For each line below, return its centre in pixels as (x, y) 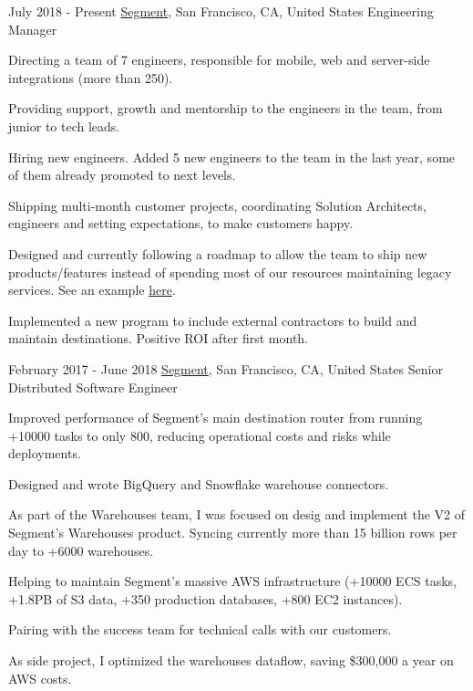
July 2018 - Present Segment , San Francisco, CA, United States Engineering (221, 11)
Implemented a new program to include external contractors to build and (213, 320)
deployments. (45, 453)
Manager (33, 29)
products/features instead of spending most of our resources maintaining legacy (230, 272)
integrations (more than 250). (91, 77)
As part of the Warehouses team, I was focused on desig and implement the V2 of (236, 514)
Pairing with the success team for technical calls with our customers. (200, 629)
